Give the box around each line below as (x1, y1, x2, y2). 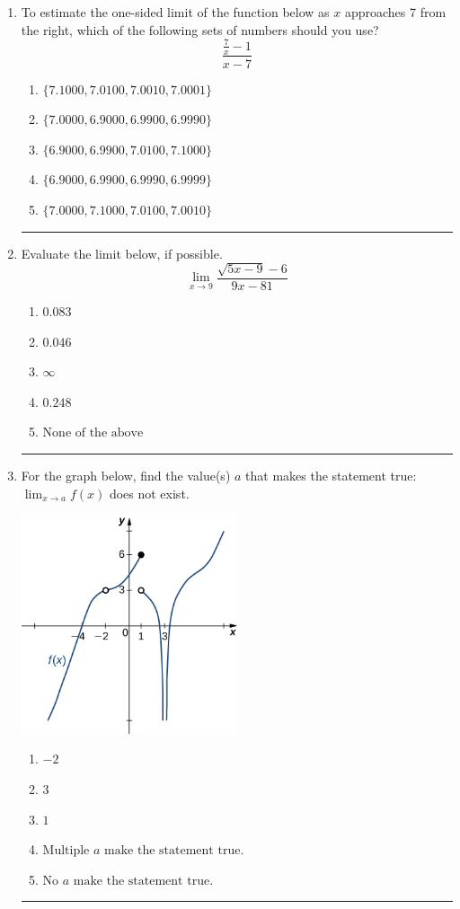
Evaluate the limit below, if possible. (21, 243, 223, 262)
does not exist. (109, 483, 190, 502)
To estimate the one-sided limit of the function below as (21, 3, 330, 21)
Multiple (42, 844, 90, 858)
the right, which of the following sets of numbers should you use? (21, 20, 379, 39)
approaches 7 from (344, 3, 447, 21)
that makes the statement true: (245, 465, 417, 484)
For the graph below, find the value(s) (21, 465, 231, 484)
